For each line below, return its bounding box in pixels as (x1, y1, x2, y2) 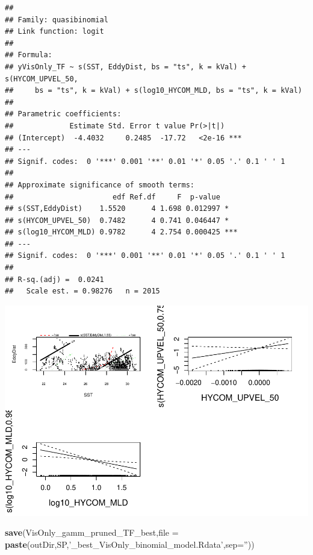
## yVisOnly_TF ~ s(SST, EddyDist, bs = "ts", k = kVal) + (5, 62, 246, 71)
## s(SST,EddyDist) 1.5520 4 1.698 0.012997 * (5, 204, 229, 213)
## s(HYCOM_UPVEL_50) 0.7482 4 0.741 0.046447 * (5, 216, 229, 225)
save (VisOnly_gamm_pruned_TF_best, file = (5, 526, 179, 539)
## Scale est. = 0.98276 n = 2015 (5, 287, 160, 296)
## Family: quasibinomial (5, 15, 108, 24)
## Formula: (5, 51, 52, 60)
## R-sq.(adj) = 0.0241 (5, 275, 104, 284)
